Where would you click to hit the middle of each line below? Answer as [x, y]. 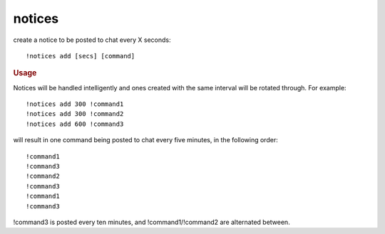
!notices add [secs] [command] [81, 56]
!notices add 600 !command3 [75, 124]
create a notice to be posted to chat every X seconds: [92, 40]
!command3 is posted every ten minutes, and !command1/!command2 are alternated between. [152, 222]
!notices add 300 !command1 [75, 104]
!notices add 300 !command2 [75, 114]
